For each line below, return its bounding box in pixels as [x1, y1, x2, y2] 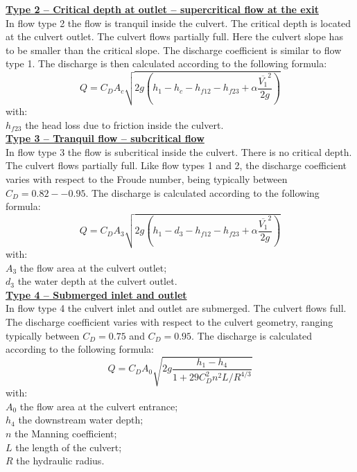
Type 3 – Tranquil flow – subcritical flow [6, 131, 204, 146]
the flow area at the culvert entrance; [19, 399, 178, 413]
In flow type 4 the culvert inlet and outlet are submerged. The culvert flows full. [6, 301, 347, 315]
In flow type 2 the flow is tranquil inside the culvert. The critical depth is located [6, 15, 351, 30]
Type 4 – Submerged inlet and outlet [6, 287, 187, 301]
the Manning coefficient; [15, 426, 117, 441]
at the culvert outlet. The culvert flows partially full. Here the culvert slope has [6, 29, 343, 44]
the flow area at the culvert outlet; [19, 260, 167, 274]
